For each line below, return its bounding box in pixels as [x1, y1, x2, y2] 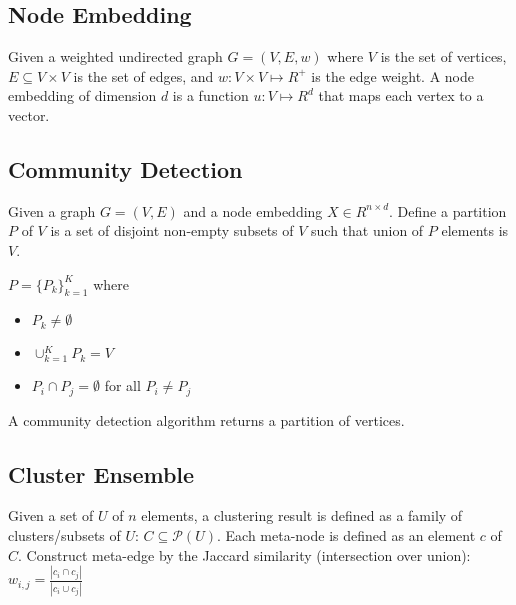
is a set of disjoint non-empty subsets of [50, 220, 294, 241]
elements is [441, 220, 509, 241]
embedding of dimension [8, 85, 157, 106]
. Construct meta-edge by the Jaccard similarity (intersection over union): [18, 544, 471, 565]
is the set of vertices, [380, 46, 507, 67]
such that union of [311, 220, 424, 241]
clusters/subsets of [8, 524, 121, 545]
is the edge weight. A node [311, 65, 474, 86]
